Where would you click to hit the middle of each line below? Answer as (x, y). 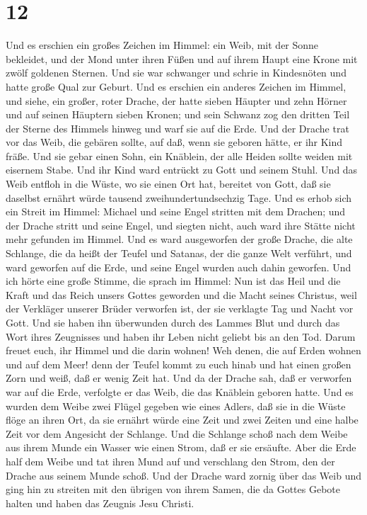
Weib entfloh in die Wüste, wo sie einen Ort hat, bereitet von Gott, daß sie (168, 184)
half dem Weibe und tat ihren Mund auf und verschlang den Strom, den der (170, 461)
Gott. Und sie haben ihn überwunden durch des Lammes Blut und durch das (173, 322)
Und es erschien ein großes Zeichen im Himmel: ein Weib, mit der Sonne (162, 45)
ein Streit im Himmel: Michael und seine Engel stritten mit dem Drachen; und (176, 211)
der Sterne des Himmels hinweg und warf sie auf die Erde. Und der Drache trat (177, 128)
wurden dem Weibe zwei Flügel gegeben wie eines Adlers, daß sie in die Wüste (176, 406)
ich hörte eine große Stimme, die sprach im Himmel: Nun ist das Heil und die (173, 281)
